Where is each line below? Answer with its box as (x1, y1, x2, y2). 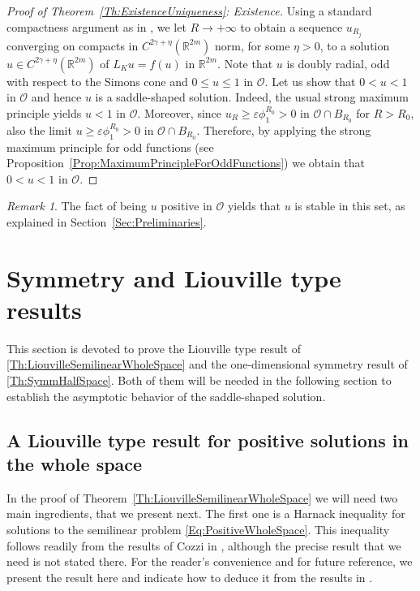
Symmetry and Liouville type (6, 261, 341, 294)
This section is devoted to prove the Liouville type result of (6, 339, 302, 356)
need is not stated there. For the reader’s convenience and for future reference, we (6, 553, 413, 570)
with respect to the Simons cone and (6, 72, 188, 89)
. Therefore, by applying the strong (196, 121, 371, 138)
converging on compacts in (6, 37, 139, 54)
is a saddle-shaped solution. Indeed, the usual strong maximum (95, 88, 409, 106)
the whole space (6, 451, 143, 477)
